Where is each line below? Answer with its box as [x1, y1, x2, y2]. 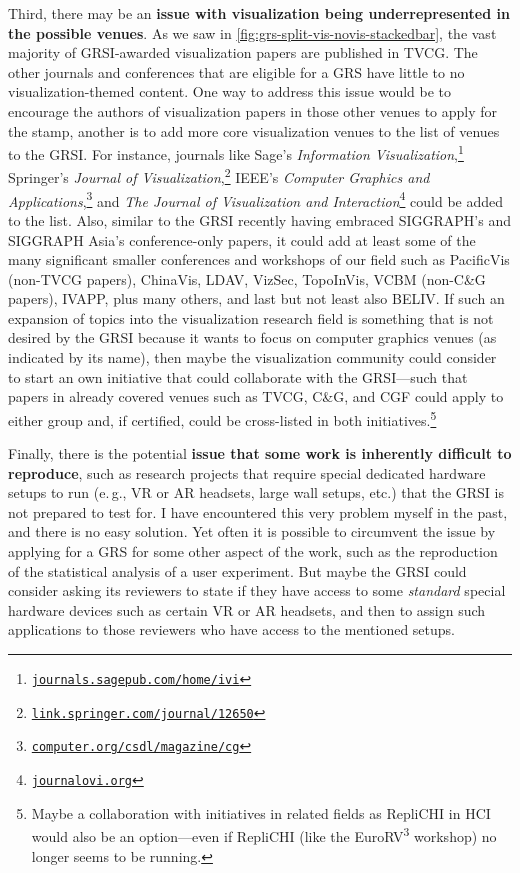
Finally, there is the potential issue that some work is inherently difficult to [8, 443, 512, 464]
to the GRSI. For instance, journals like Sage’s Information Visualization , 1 [8, 141, 464, 164]
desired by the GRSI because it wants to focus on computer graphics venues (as [8, 327, 497, 348]
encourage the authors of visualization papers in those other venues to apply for [8, 100, 498, 121]
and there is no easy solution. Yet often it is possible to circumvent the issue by [8, 521, 496, 542]
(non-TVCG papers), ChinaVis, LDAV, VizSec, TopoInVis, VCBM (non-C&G [8, 268, 486, 289]
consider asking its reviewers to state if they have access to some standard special [8, 580, 506, 601]
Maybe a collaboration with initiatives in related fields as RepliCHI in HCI [31, 802, 491, 823]
